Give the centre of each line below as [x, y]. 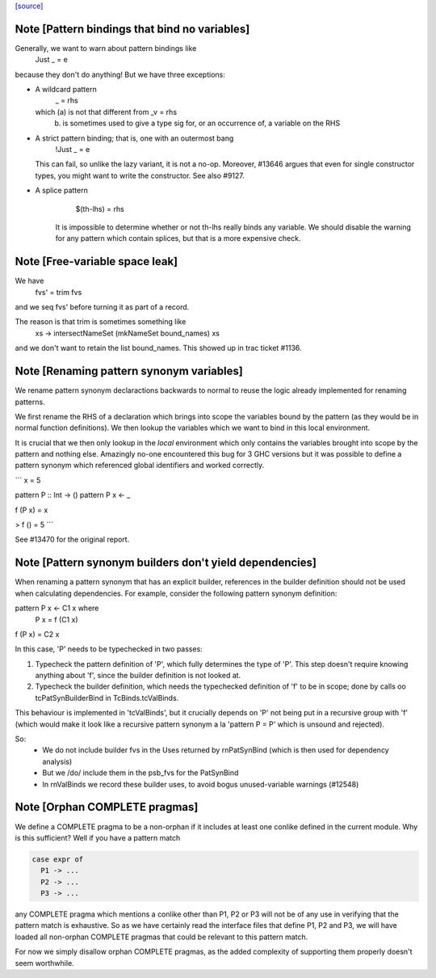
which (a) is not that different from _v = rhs [106, 112]
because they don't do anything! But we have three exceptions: [120, 74]
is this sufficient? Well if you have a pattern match [98, 837]
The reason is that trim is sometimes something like [101, 322]
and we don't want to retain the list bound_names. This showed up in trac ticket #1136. [158, 348]
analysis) [57, 761]
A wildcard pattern [66, 90]
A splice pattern [61, 191]
